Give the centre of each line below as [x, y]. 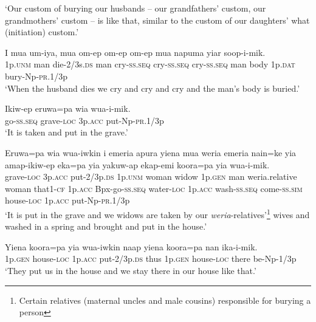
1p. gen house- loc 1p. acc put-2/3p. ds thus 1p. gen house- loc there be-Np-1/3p [151, 259]
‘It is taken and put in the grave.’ [67, 132]
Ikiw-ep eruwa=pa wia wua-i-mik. [68, 108]
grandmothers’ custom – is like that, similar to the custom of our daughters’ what [157, 20]
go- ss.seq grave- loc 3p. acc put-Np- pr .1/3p [84, 120]
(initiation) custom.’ [42, 32]
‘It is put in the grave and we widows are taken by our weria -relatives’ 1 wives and [157, 213]
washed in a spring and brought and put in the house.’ [106, 226]
